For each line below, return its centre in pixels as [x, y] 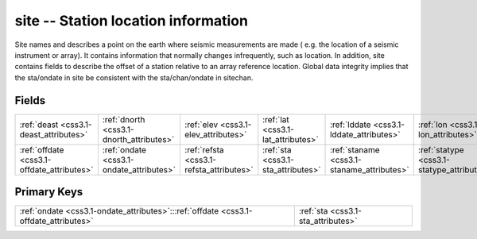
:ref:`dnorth [124, 119]
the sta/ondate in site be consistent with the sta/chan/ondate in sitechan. [134, 77]
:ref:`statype [441, 149]
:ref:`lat [276, 119]
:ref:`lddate [351, 125]
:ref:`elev [201, 125]
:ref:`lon [433, 125]
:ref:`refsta [204, 149]
